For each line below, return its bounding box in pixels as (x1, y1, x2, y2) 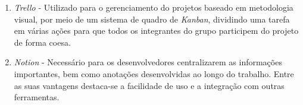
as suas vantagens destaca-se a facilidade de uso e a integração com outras (14, 79, 285, 91)
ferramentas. (14, 91, 60, 103)
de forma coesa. (14, 36, 71, 48)
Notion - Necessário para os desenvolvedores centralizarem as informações (14, 56, 282, 68)
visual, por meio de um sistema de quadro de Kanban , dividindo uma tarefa (14, 12, 290, 25)
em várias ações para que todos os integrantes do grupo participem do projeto (14, 24, 299, 37)
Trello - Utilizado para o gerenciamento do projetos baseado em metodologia (14, 1, 293, 13)
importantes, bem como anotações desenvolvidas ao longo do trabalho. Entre (14, 67, 294, 79)
